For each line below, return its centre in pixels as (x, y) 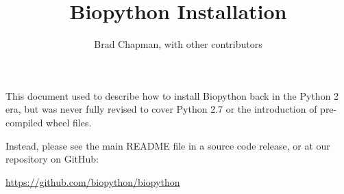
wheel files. (69, 122)
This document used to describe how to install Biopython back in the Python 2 (172, 95)
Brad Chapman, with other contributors (178, 44)
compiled (24, 122)
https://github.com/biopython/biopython (93, 181)
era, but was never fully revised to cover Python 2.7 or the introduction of (161, 109)
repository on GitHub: (52, 159)
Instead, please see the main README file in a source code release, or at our (168, 145)
